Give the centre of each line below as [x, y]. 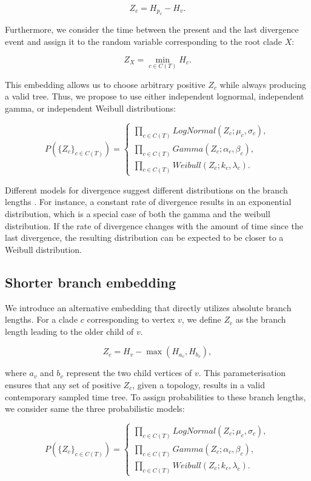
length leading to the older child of [69, 331]
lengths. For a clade [42, 319]
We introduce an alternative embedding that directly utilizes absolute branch [148, 307]
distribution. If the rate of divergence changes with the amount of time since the [154, 225]
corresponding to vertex [131, 319]
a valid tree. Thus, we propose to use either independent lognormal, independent [155, 96]
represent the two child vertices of [129, 373]
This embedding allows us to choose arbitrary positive [105, 84]
